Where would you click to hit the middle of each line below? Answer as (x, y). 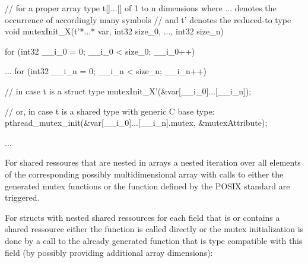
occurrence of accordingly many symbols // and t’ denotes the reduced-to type (148, 19)
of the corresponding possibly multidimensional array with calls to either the (144, 174)
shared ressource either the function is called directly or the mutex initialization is (154, 229)
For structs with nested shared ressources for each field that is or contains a (142, 217)
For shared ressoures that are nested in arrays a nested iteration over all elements (153, 162)
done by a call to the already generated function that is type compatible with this (154, 240)
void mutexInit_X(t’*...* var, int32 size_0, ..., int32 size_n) (114, 31)
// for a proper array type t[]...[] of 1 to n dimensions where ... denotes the (141, 8)
